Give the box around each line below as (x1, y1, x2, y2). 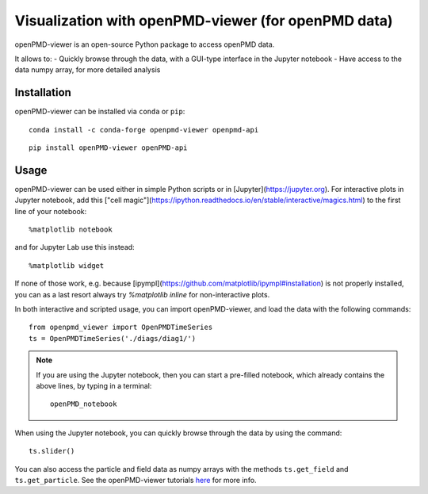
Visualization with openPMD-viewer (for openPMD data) (14, 12, 393, 29)
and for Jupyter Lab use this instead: (14, 243, 135, 252)
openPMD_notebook (50, 400, 117, 408)
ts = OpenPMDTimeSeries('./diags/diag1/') (29, 334, 197, 343)
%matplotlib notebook (29, 225, 113, 234)
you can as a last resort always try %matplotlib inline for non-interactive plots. (14, 289, 270, 299)
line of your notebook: (14, 206, 87, 216)
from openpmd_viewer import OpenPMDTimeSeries (29, 323, 213, 332)
